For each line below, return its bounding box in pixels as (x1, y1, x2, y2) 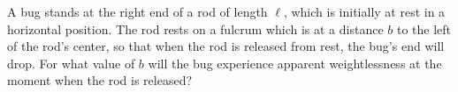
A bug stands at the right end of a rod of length (7, 3, 268, 20)
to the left (396, 19, 451, 38)
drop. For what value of (7, 53, 135, 72)
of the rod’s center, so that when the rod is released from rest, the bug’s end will (7, 37, 445, 55)
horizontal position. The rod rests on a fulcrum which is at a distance (7, 19, 384, 38)
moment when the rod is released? (7, 71, 193, 89)
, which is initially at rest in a (283, 3, 446, 20)
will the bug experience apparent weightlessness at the (148, 53, 442, 72)
